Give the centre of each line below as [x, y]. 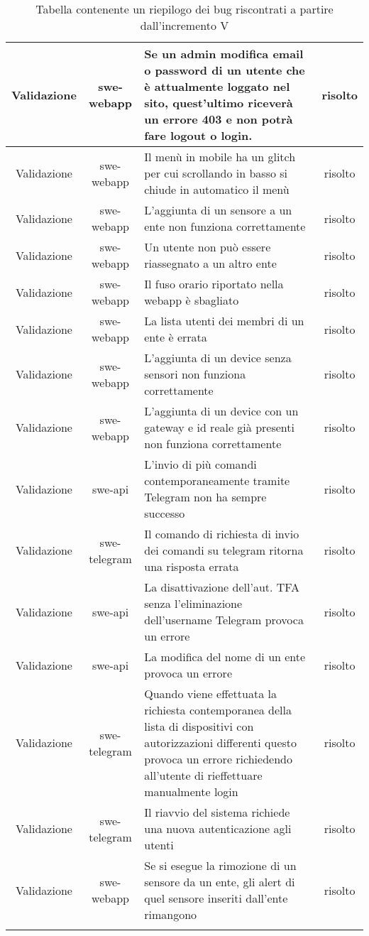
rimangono [171, 914]
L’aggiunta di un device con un [221, 411]
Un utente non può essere [208, 247]
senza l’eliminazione [193, 603]
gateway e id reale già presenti [219, 427]
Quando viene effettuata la [210, 693]
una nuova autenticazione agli [218, 828]
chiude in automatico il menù [217, 189]
